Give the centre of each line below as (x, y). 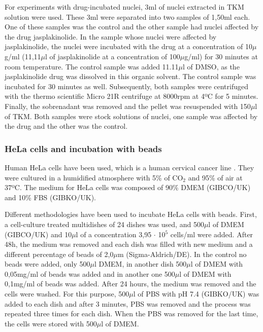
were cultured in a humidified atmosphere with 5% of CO (94, 177)
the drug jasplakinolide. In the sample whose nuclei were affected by (111, 36)
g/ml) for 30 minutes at (221, 56)
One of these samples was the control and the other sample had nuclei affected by (132, 27)
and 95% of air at (215, 177)
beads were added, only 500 (47, 264)
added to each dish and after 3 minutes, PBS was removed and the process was (128, 303)
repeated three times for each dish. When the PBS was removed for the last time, (131, 313)
